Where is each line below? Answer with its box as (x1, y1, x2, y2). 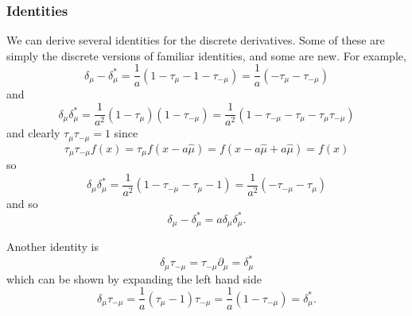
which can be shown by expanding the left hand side (6, 270, 262, 287)
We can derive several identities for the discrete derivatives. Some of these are (6, 32, 385, 48)
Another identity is (6, 238, 99, 255)
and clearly (6, 125, 60, 141)
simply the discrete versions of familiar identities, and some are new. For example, (6, 47, 406, 64)
